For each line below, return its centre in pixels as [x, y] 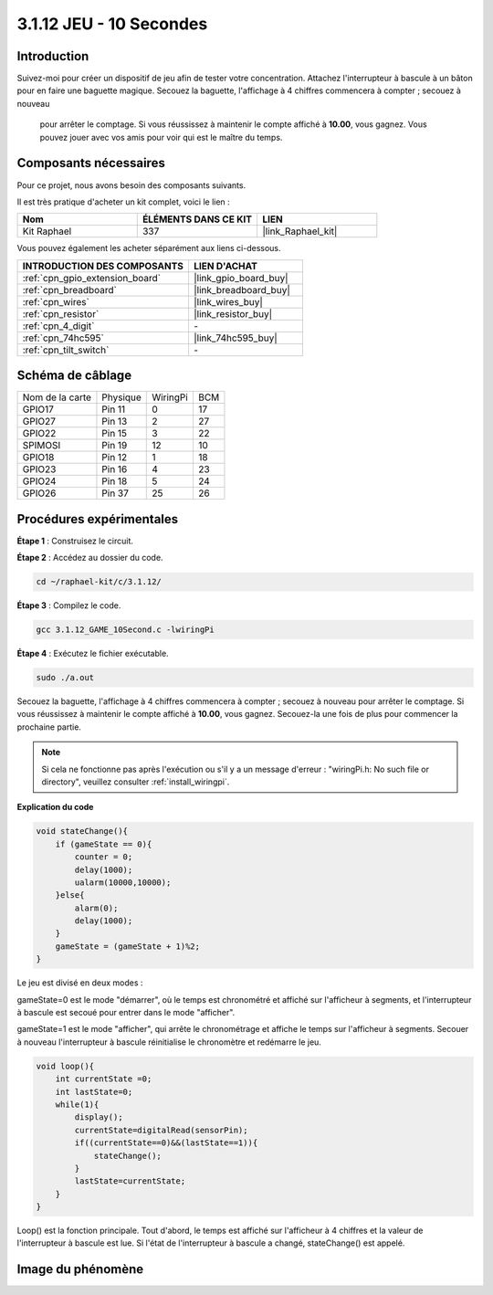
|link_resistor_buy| [233, 313]
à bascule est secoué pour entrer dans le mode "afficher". [126, 1013]
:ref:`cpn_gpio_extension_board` [92, 278]
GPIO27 [39, 422]
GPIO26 [39, 493]
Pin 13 [115, 422]
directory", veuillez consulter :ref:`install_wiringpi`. [136, 782]
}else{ [70, 895]
